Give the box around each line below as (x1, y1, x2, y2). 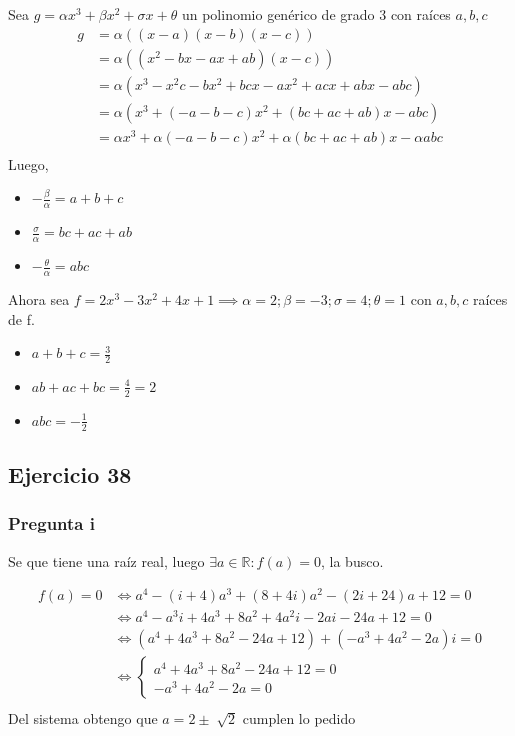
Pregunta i (8, 511, 95, 536)
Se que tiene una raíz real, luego (8, 550, 205, 571)
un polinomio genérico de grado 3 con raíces (181, 4, 451, 24)
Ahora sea (8, 288, 70, 309)
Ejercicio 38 (8, 459, 132, 489)
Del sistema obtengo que (8, 707, 158, 728)
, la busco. (321, 550, 384, 571)
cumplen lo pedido (242, 707, 356, 728)
